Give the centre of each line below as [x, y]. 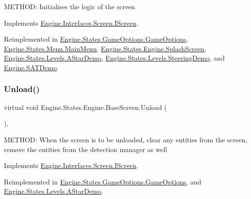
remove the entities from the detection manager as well [86, 149]
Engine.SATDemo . [31, 67]
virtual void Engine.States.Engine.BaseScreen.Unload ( [85, 107]
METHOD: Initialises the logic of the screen [70, 6]
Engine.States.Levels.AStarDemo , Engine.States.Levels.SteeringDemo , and [114, 58]
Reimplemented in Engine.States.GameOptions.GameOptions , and [103, 181]
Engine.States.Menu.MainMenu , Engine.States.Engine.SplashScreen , [105, 48]
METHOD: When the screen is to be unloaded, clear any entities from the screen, [126, 139]
